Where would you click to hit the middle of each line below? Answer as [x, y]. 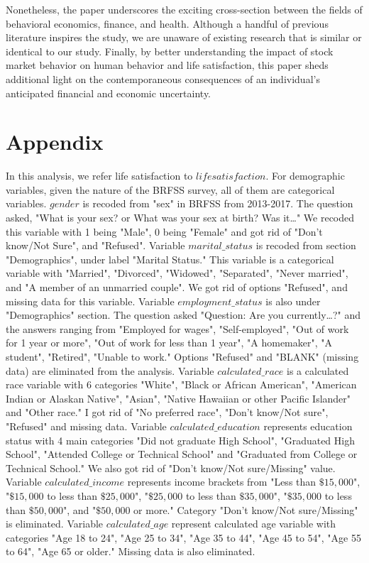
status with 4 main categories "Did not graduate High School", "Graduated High [180, 440]
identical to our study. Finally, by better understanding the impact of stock [170, 51]
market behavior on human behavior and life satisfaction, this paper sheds [167, 65]
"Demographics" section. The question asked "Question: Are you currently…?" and [183, 315]
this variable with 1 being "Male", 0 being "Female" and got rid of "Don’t [164, 231]
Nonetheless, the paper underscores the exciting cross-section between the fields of [184, 9]
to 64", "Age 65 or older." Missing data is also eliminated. [131, 551]
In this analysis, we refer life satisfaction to [99, 176]
